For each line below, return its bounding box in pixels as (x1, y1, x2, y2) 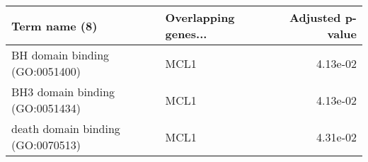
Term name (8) (11, 17, 98, 34)
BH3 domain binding (11, 83, 115, 100)
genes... (165, 25, 207, 42)
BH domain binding (11, 47, 110, 63)
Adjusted (289, 9, 341, 25)
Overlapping (165, 9, 235, 25)
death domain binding (11, 120, 120, 137)
